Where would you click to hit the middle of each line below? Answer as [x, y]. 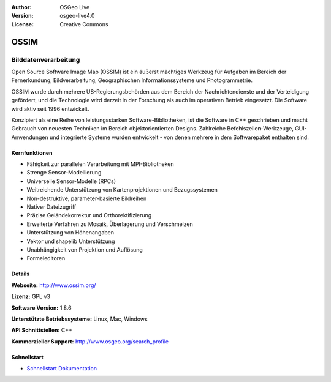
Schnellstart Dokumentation [62, 369]
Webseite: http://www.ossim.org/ [54, 285]
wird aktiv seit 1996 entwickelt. [50, 109]
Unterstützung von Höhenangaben [70, 233]
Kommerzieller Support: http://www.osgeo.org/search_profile [90, 341]
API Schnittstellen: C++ [42, 330]
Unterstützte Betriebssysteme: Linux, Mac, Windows [79, 319]
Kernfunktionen [32, 152]
